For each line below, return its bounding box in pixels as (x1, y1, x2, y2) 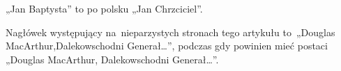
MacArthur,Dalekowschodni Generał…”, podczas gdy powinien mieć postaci (6, 38, 328, 53)
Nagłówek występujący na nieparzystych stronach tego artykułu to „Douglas (6, 24, 335, 39)
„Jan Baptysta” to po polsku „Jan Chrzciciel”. (6, 1, 203, 15)
